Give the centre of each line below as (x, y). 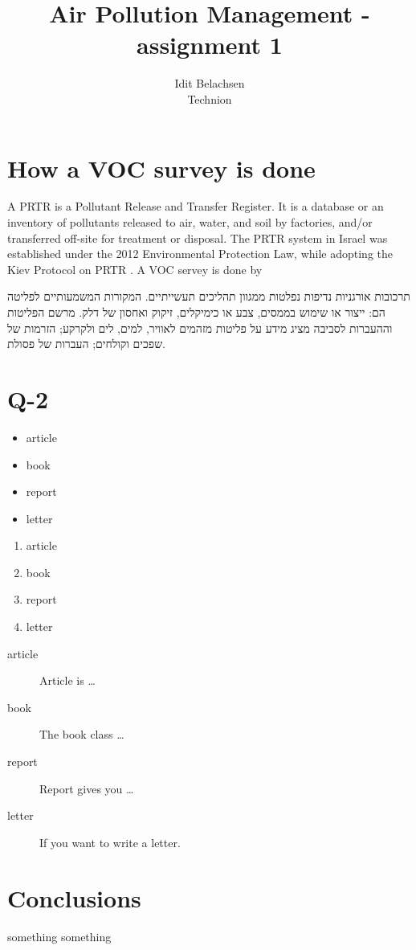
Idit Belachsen (210, 83)
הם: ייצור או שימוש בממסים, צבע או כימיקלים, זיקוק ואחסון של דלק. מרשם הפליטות (196, 312)
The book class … (82, 734)
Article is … (67, 680)
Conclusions (74, 897)
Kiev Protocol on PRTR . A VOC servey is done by (135, 269)
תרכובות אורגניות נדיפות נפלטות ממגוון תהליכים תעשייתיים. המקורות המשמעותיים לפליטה (209, 296)
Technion (210, 98)
